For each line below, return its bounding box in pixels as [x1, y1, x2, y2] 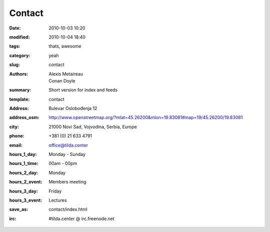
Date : [9, 25, 21, 31]
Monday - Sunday [48, 151, 86, 157]
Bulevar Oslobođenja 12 [48, 105, 97, 111]
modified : [9, 34, 30, 40]
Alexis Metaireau [48, 70, 83, 77]
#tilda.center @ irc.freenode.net [48, 215, 114, 221]
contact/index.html [48, 206, 87, 212]
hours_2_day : [9, 169, 38, 175]
